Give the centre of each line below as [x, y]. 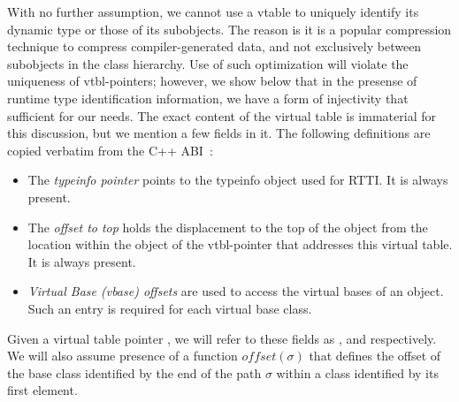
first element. [42, 390]
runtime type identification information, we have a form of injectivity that [208, 98]
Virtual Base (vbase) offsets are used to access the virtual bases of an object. [236, 291]
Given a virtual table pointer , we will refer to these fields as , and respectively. [222, 338]
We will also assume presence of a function [122, 356]
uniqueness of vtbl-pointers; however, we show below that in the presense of [212, 81]
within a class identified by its [357, 372]
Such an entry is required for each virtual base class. [170, 308]
